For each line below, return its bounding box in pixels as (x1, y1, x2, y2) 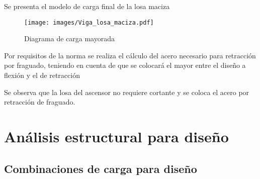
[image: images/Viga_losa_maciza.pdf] (24, 19, 154, 26)
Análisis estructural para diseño (4, 126, 229, 146)
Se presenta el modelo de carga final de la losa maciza (4, 1, 170, 11)
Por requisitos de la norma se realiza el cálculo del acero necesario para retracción (4, 50, 256, 60)
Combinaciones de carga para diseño (4, 160, 197, 176)
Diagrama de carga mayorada (24, 33, 115, 44)
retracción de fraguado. (4, 97, 75, 107)
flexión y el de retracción (4, 70, 80, 80)
